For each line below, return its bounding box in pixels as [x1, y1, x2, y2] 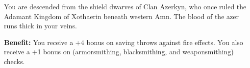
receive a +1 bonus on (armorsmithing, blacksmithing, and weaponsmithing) [4, 46, 234, 57]
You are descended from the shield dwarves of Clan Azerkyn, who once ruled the [4, 1, 247, 11]
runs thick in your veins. [4, 21, 77, 31]
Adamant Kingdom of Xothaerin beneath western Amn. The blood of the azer [4, 11, 239, 21]
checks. [4, 56, 25, 66]
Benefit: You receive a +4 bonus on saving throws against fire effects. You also [4, 37, 243, 47]
